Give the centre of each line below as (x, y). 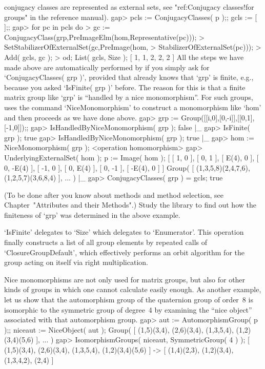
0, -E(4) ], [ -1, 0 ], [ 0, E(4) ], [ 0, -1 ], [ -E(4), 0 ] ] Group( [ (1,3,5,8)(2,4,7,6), (127, 167)
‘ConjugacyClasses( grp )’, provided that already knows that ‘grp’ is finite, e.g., (129, 77)
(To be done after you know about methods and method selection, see (114, 194)
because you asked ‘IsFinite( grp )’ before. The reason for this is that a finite (125, 87)
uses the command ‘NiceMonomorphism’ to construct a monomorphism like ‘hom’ (133, 107)
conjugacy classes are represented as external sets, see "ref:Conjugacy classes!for (129, 7)
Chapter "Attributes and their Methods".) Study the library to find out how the (130, 205)
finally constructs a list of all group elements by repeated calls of (106, 242)
